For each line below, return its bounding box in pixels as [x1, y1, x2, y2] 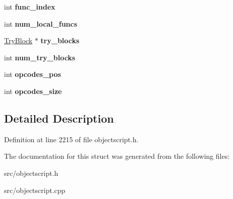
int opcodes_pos [4, 69, 61, 79]
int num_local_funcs [4, 18, 77, 29]
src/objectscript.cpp [4, 184, 65, 195]
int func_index [4, 2, 55, 12]
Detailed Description [4, 110, 114, 126]
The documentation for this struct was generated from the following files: [4, 151, 230, 161]
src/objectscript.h [4, 167, 58, 178]
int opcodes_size [4, 85, 62, 96]
